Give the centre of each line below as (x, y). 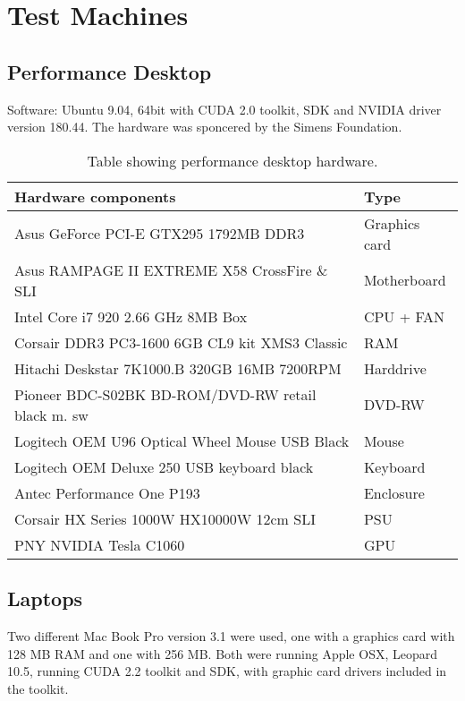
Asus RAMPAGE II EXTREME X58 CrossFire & (171, 269)
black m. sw (51, 415)
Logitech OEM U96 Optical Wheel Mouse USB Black (182, 440)
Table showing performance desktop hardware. (232, 160)
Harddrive (395, 368)
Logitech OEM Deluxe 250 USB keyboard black (164, 466)
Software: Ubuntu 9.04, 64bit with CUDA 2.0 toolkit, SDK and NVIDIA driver (224, 109)
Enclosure (394, 492)
